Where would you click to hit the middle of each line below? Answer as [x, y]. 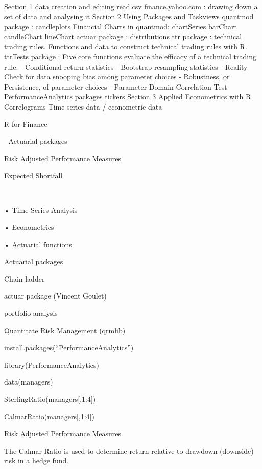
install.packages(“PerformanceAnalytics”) [69, 347]
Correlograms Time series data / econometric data [83, 106]
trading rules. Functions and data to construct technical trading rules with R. [126, 46]
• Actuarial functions [38, 244]
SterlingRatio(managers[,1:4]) [50, 399]
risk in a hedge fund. [37, 461]
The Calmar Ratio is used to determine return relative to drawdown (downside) [129, 450]
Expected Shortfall [33, 175]
